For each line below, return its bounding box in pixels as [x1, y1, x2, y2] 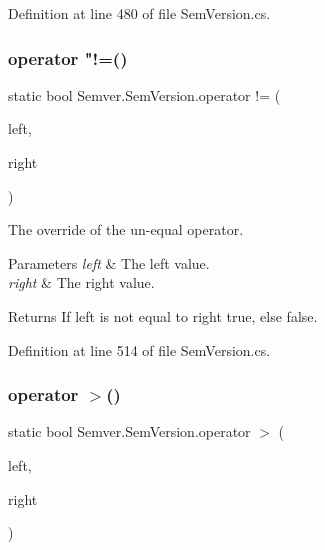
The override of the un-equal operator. [8, 219, 244, 240]
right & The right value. [8, 272, 155, 293]
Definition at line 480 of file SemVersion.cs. [8, 3, 271, 23]
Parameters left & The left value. [8, 252, 210, 273]
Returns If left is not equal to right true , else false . [8, 305, 318, 326]
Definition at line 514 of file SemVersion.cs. [8, 339, 271, 360]
